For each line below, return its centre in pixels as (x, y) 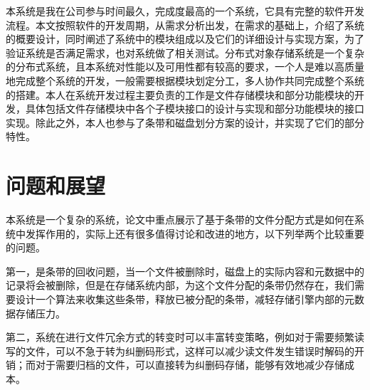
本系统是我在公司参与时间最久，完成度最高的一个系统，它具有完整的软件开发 (185, 11)
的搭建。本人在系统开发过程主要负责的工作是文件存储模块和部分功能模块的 (180, 94)
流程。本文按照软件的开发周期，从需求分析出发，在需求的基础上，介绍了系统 (185, 25)
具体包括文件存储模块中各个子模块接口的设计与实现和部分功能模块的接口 (195, 109)
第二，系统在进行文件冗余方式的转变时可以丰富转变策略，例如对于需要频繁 (180, 337)
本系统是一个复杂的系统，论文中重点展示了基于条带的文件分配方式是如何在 (180, 220)
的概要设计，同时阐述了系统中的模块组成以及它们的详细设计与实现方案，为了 (185, 39)
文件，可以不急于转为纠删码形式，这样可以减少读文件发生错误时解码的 (190, 351)
